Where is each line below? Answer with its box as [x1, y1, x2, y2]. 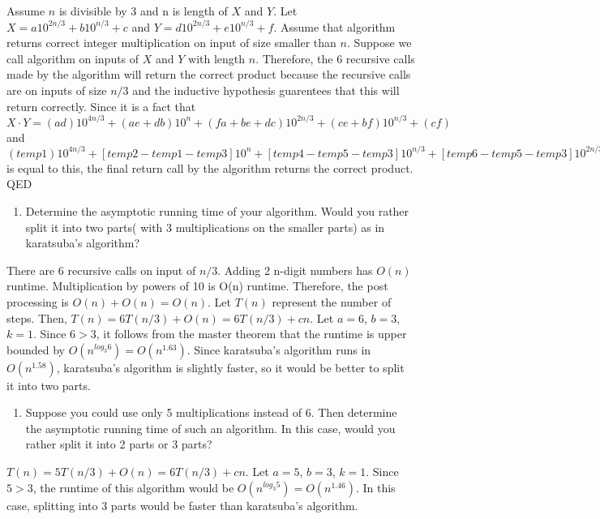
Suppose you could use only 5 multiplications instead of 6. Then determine [25, 404, 397, 421]
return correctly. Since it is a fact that [6, 97, 196, 114]
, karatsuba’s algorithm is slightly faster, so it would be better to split [56, 358, 405, 375]
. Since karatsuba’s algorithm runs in [186, 341, 371, 358]
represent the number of [272, 293, 392, 310]
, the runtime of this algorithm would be [32, 478, 234, 495]
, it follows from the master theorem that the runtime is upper [96, 325, 407, 342]
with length [188, 49, 246, 66]
